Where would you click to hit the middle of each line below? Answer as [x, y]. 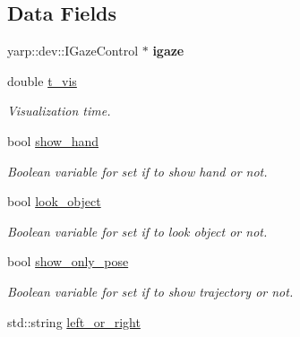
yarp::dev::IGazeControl [73, 51]
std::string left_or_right [74, 321]
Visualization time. [59, 111]
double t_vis [42, 80]
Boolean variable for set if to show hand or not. [137, 171]
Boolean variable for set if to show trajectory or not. [150, 291]
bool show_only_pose [68, 261]
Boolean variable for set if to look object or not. [137, 231]
